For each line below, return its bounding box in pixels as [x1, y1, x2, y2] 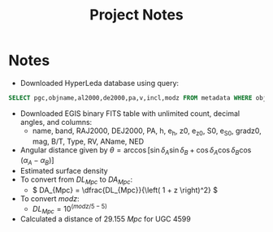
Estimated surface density [19, 166, 108, 176]
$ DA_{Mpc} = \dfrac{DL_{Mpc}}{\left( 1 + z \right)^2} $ [32, 185, 218, 195]
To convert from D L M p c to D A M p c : [19, 174, 132, 186]
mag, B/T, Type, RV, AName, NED [32, 136, 145, 146]
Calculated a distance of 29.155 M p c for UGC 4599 [19, 214, 191, 224]
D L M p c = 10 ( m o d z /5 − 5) [32, 203, 108, 216]
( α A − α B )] [19, 156, 54, 167]
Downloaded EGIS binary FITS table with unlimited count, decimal [19, 108, 240, 118]
